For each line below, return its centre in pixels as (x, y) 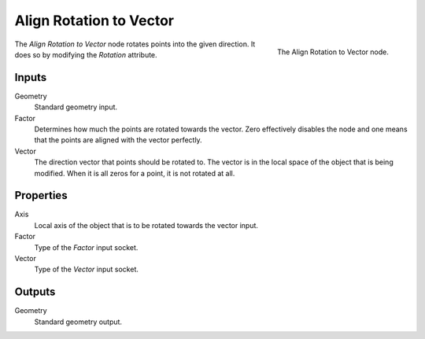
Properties (41, 195)
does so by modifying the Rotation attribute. (86, 54)
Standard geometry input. (76, 107)
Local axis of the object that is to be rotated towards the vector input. (146, 225)
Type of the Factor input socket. (86, 247)
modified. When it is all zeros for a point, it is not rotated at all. (135, 173)
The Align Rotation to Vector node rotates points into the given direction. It (135, 44)
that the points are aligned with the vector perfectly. (118, 140)
